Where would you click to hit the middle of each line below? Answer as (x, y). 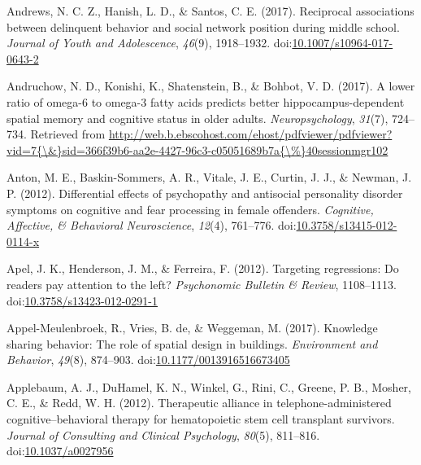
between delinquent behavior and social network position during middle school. (203, 26)
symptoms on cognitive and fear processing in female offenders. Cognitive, (190, 209)
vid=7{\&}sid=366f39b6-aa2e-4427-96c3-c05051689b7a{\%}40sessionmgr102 (197, 149)
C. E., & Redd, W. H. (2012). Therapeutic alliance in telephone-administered (199, 403)
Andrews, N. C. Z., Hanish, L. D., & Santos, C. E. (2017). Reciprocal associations (210, 11)
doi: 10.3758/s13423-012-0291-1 (82, 300)
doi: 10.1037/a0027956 (60, 451)
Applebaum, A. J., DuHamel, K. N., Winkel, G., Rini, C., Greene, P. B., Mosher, (209, 386)
